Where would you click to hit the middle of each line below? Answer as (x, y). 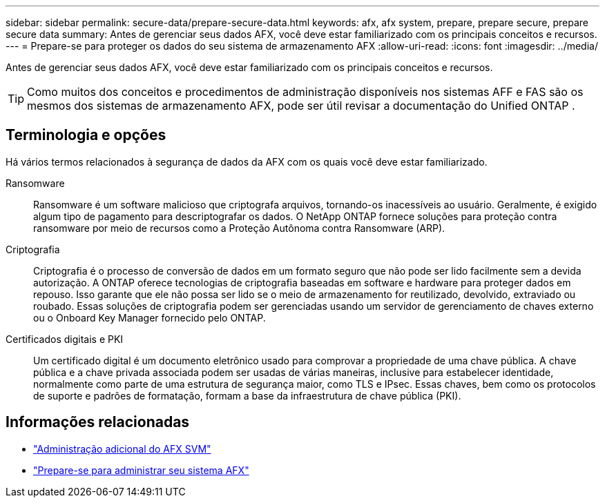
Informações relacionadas (98, 422)
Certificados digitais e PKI (65, 339)
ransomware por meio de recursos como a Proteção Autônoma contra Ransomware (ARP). (239, 228)
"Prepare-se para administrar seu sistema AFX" (141, 470)
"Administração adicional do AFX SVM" (122, 448)
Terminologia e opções (86, 135)
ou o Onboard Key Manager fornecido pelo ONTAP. (150, 317)
